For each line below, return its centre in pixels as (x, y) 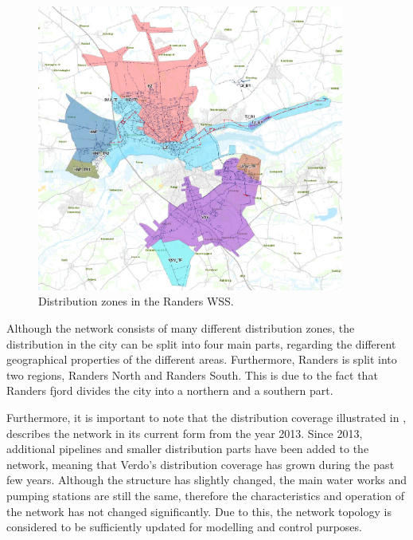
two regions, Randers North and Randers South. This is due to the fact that (192, 374)
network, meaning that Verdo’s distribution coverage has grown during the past (201, 464)
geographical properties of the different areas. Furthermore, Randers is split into (202, 359)
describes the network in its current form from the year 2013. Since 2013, (185, 433)
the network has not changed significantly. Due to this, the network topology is (199, 511)
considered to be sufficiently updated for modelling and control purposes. (184, 527)
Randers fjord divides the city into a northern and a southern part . (170, 390)
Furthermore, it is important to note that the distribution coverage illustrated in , (206, 417)
